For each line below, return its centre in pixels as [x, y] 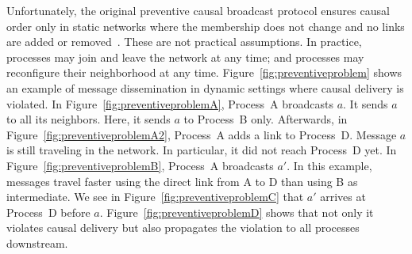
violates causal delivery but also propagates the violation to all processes [183, 227]
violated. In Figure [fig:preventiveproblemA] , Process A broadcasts [170, 103]
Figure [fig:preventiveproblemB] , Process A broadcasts [140, 165]
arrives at [343, 197]
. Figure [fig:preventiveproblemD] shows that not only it [237, 212]
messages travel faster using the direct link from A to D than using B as [182, 181]
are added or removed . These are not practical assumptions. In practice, [184, 42]
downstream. [37, 243]
